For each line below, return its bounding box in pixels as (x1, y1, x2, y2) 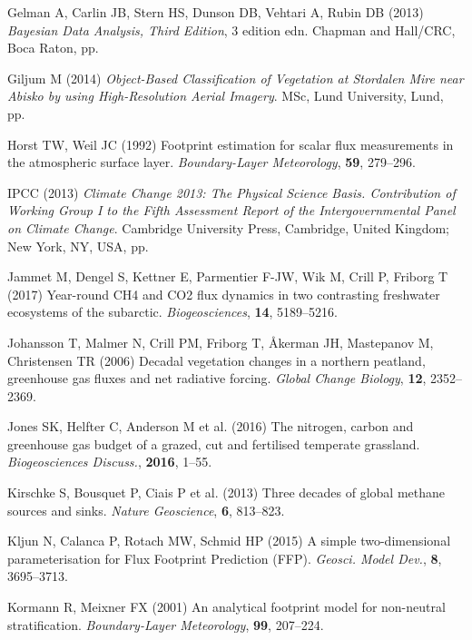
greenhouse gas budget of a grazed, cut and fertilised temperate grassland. (7, 434, 420, 453)
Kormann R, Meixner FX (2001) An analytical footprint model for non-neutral (7, 597, 446, 616)
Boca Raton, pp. (7, 38, 99, 57)
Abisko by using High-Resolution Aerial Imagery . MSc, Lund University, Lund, (7, 86, 444, 105)
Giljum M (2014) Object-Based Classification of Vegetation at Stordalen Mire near (7, 68, 464, 87)
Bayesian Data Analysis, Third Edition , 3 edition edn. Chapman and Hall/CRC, (7, 20, 456, 39)
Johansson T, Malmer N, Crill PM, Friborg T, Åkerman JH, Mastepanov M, (7, 332, 434, 351)
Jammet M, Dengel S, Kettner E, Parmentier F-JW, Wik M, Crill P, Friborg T (7, 267, 448, 286)
